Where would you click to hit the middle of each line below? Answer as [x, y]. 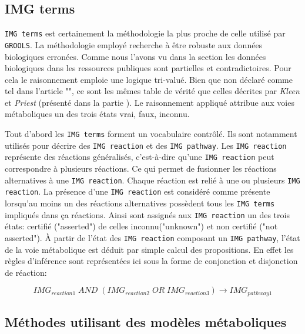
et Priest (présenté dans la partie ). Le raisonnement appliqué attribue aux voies [150, 102]
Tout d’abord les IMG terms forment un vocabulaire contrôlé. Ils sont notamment [151, 134]
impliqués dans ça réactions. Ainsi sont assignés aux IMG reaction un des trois [147, 214]
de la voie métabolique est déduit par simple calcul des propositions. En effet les [149, 249]
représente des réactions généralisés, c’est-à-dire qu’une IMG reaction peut [140, 157]
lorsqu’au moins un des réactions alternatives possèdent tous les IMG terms [140, 203]
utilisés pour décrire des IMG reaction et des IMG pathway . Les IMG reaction [146, 145]
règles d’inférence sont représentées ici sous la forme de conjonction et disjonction [151, 261]
